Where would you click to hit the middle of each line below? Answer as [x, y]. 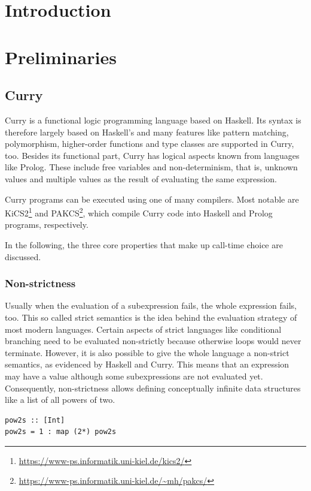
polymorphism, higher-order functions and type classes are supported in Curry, [150, 144]
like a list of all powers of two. [60, 400]
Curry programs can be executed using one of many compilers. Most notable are [152, 199]
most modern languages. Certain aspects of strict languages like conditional [143, 329]
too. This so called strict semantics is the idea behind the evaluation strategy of [151, 317]
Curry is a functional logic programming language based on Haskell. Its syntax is [153, 120]
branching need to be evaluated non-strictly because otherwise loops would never [153, 341]
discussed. [23, 256]
